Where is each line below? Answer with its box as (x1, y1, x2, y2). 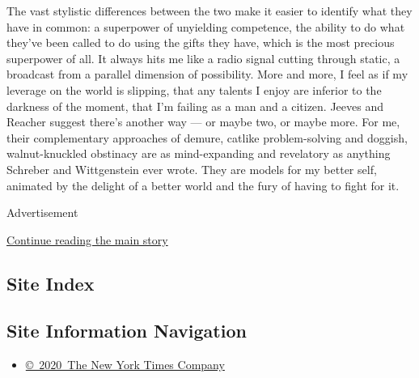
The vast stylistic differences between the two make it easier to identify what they (6, 2, 413, 19)
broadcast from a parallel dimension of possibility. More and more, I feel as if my (6, 66, 408, 83)
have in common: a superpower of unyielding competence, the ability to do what (6, 18, 405, 35)
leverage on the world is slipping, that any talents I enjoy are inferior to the (6, 81, 382, 98)
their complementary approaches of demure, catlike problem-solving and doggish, (6, 129, 408, 146)
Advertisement (6, 204, 78, 221)
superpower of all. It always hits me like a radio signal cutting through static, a (6, 49, 400, 66)
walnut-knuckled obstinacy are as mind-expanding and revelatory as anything (6, 145, 391, 162)
